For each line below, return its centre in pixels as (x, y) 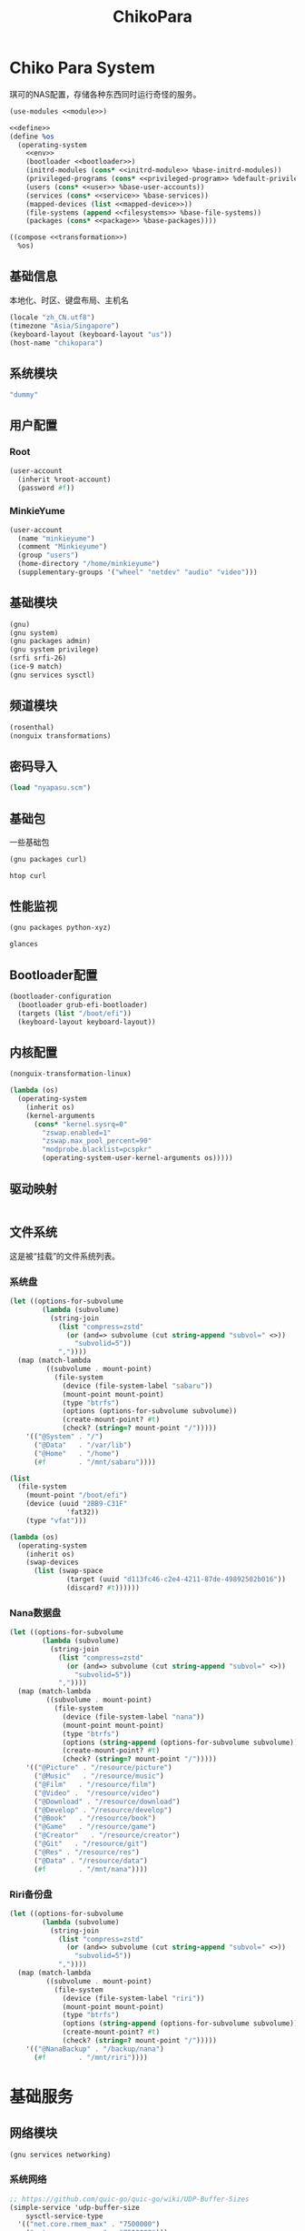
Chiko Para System (83, 68)
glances (24, 944)
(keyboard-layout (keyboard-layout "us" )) (91, 334)
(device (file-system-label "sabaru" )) (138, 1386)
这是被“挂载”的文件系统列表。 (65, 1256)
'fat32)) (83, 1512)
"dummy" (24, 395)
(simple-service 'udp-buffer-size (75, 2207)
